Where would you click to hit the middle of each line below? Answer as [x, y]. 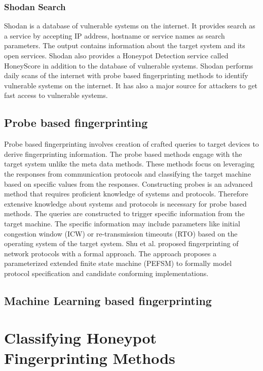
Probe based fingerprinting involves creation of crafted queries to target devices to [131, 144]
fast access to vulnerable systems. [56, 95]
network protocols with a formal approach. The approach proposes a [110, 253]
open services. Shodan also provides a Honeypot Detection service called [116, 55]
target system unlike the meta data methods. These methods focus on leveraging [129, 164]
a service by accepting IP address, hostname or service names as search [115, 35]
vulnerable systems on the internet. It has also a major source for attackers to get [131, 85]
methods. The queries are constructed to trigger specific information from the [124, 213]
